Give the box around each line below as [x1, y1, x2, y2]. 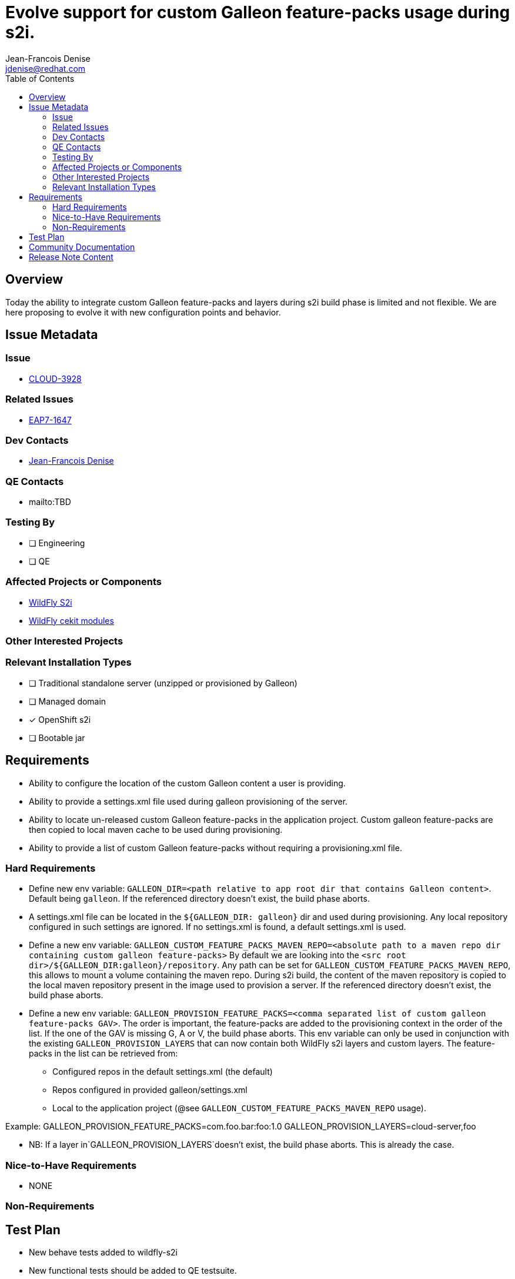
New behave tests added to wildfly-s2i [29, 1247, 178, 1258]
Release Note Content [29, 251, 113, 262]
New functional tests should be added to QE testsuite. [29, 1265, 237, 1276]
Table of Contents [5, 73, 75, 84]
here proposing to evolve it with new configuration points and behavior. [5, 307, 281, 317]
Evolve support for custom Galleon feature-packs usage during [5, 2, 510, 22]
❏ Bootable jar [29, 732, 85, 743]
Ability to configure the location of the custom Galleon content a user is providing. [29, 778, 346, 788]
